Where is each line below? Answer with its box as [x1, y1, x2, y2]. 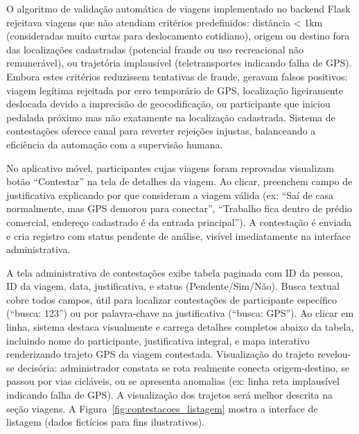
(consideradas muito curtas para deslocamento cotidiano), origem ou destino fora [6, 28, 350, 43]
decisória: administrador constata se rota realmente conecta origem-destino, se [17, 360, 349, 374]
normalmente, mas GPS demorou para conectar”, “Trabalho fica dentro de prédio [6, 201, 352, 216]
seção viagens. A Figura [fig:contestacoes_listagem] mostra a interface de [6, 401, 318, 415]
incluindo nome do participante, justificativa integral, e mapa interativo [6, 333, 310, 347]
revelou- [317, 347, 351, 361]
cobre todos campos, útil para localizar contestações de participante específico [6, 292, 337, 306]
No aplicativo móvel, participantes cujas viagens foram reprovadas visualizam [6, 160, 335, 175]
